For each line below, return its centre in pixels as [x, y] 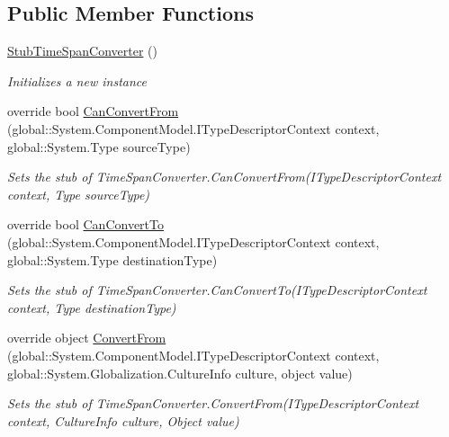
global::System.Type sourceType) [99, 146]
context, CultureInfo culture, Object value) [123, 420]
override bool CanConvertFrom [93, 111]
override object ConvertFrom [87, 338]
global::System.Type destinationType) [112, 259]
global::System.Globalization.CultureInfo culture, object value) [180, 373]
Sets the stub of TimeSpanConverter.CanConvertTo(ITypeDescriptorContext [217, 290]
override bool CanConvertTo [85, 224]
